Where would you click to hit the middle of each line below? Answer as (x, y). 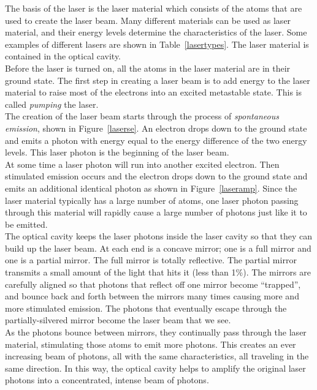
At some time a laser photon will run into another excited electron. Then (142, 164)
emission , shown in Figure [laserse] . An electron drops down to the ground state (156, 128)
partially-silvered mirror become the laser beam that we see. (118, 320)
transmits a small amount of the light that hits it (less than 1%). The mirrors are (158, 272)
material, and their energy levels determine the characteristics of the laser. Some (156, 32)
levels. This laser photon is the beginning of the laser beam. (117, 152)
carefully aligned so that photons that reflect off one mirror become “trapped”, (153, 284)
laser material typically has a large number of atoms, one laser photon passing (152, 200)
